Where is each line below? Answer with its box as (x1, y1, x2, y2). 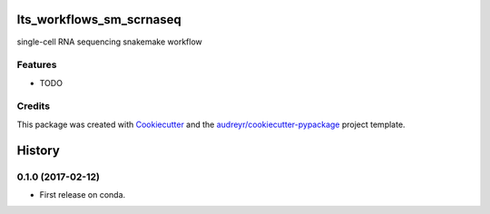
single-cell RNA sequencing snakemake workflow (16, 36, 203, 47)
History (16, 142, 61, 158)
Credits (16, 100, 50, 112)
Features (16, 59, 57, 72)
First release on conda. (39, 189, 126, 199)
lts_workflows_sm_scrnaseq (16, 12, 181, 27)
